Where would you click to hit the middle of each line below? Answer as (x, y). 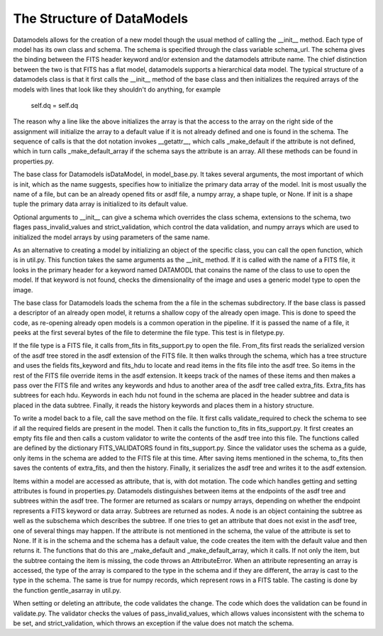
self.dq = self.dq (55, 105)
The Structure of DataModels (100, 18)
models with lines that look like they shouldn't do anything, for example (117, 89)
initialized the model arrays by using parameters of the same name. (111, 237)
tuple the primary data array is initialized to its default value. (100, 204)
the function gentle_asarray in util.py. (67, 590)
